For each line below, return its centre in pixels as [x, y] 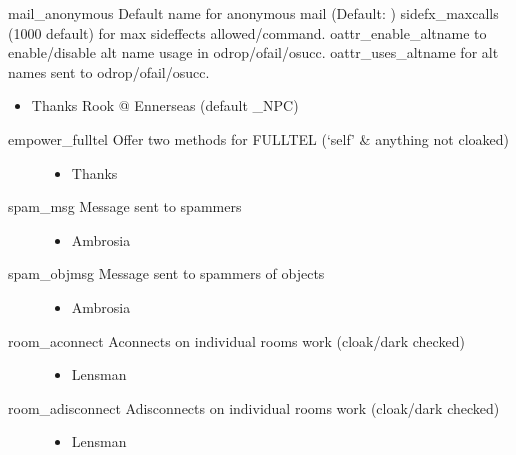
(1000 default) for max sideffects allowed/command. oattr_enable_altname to [247, 32]
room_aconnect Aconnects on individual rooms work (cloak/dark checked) [236, 340]
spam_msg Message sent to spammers [125, 206]
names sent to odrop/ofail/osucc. [109, 71]
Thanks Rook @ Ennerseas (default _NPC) [165, 105]
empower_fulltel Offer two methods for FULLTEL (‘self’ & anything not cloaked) [258, 138]
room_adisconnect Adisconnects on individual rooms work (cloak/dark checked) [254, 407]
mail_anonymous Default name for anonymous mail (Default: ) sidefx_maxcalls [253, 13]
